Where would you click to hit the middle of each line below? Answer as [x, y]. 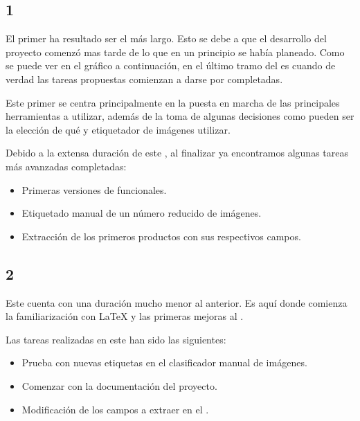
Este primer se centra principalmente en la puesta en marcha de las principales [173, 102]
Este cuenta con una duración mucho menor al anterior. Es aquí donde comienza [177, 302]
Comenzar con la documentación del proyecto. [119, 385]
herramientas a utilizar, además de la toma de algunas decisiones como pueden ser [180, 116]
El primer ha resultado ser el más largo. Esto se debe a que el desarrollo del [166, 38]
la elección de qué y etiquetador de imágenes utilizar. [118, 129]
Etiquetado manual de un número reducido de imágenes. [142, 213]
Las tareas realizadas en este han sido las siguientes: [116, 339]
